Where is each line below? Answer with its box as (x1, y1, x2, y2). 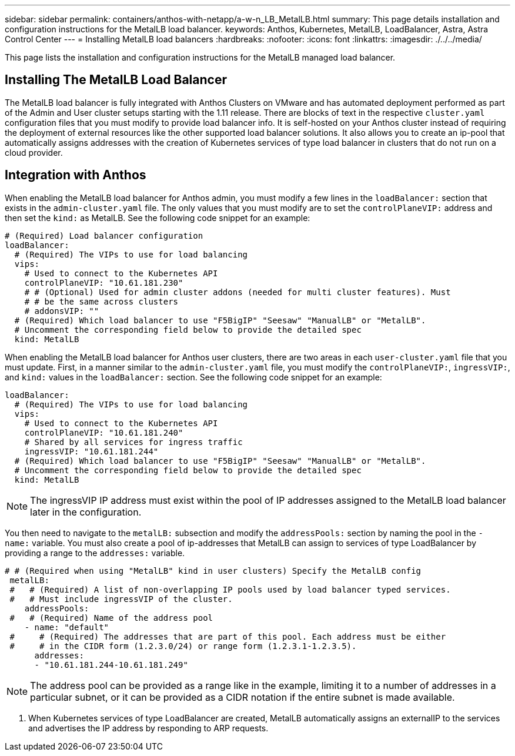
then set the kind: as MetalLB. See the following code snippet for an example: (5, 212, 310, 223)
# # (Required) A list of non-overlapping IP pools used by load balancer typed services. (9, 584, 451, 594)
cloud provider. (5, 147, 63, 158)
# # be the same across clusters (24, 296, 179, 306)
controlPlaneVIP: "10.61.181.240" (24, 427, 183, 437)
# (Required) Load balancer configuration (5, 230, 203, 240)
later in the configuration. (30, 506, 142, 518)
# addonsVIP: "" (24, 306, 99, 316)
